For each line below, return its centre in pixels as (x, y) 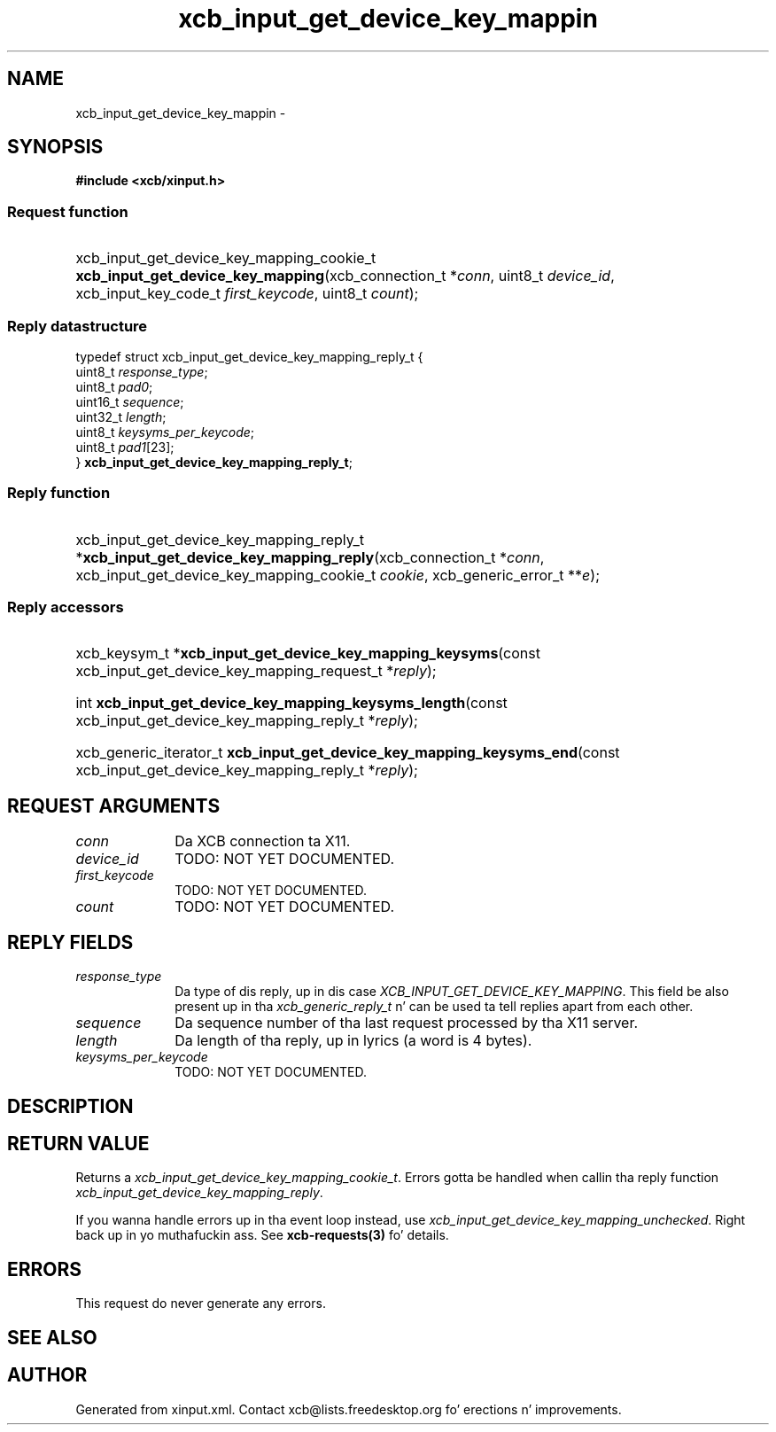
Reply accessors (66, 607)
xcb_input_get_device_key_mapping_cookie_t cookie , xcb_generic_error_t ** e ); (338, 575)
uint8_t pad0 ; (114, 386)
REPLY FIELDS (70, 942)
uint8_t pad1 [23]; (125, 447)
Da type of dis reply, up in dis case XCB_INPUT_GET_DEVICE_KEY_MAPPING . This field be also (452, 992)
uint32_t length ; (121, 416)
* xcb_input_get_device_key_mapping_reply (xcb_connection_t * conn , (310, 557)
